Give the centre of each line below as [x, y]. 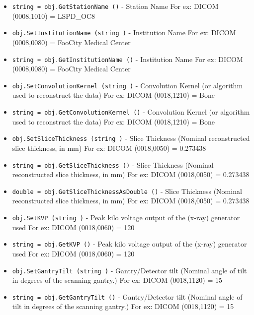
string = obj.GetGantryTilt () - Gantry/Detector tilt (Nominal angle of [127, 296]
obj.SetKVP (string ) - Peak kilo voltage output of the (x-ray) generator [126, 217]
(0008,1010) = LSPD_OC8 [54, 16]
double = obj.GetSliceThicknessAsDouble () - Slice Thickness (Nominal [127, 191]
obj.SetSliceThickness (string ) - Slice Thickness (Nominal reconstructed [131, 138]
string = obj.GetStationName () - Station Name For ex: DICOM [115, 6]
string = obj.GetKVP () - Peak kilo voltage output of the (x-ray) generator [129, 244]
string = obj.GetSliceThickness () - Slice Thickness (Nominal [113, 164]
